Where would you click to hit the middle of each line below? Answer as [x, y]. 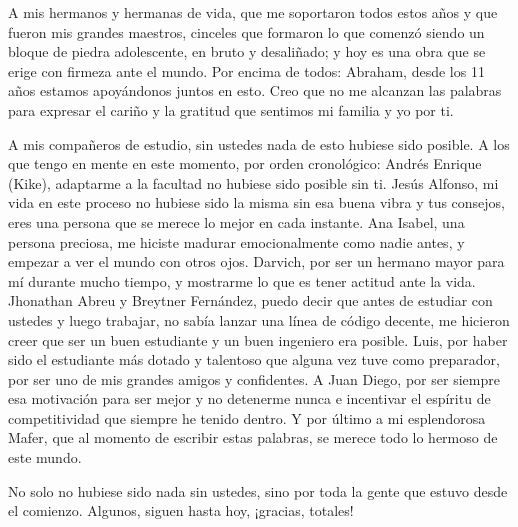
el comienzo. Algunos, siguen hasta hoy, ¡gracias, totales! [181, 510]
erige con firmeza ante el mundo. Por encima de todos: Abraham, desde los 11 [246, 70]
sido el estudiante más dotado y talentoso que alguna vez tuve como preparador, [254, 359]
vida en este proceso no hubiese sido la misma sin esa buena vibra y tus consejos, [257, 202]
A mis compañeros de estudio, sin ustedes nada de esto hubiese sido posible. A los [259, 143]
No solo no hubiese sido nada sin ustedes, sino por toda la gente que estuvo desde [258, 490]
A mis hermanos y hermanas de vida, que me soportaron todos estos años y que [253, 12]
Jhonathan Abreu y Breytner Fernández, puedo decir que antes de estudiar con [250, 300]
